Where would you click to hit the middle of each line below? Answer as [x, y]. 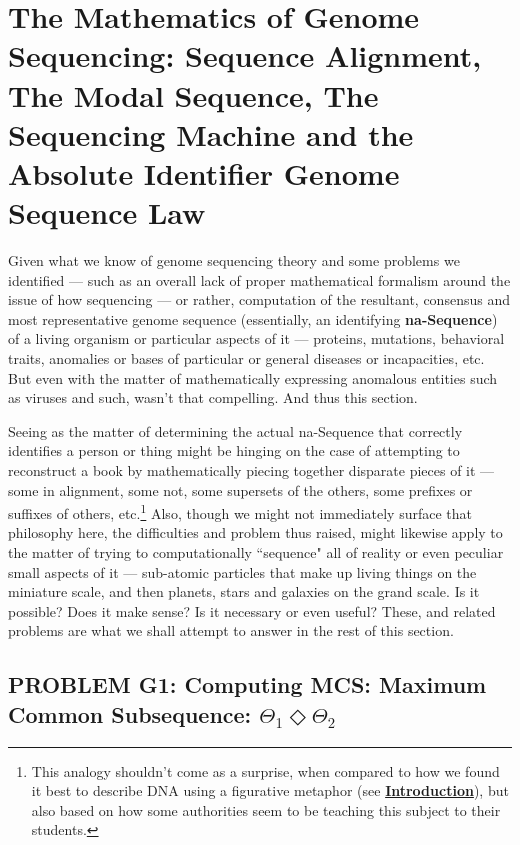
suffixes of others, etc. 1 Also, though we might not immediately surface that [240, 511]
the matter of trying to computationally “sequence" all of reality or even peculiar [256, 552]
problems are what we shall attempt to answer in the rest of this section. [231, 630]
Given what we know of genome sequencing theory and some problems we [234, 260]
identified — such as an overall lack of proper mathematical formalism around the [259, 279]
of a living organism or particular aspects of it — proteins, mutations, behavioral [256, 338]
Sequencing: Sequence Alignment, [245, 55]
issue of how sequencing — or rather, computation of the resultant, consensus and [259, 299]
